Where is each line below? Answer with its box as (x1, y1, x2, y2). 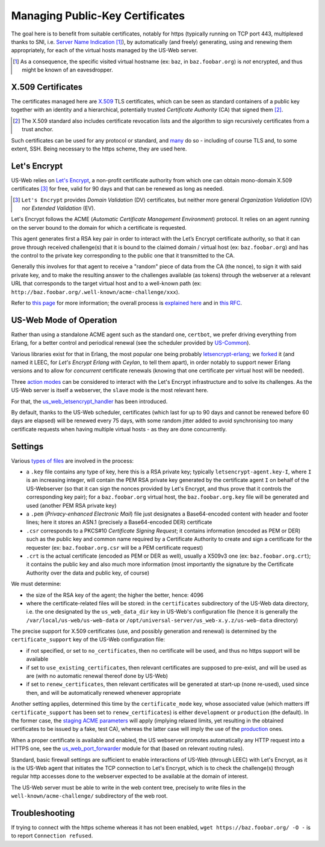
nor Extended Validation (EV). (22, 205, 96, 212)
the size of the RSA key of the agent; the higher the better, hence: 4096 (26, 591, 204, 599)
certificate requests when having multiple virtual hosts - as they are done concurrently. (11, 425, 227, 433)
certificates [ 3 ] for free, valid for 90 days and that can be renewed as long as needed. (11, 185, 224, 192)
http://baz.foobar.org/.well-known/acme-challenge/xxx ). (11, 288, 180, 295)
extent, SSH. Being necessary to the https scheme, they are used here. (11, 145, 187, 152)
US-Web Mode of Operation (11, 315, 117, 325)
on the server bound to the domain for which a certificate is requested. (11, 224, 187, 231)
